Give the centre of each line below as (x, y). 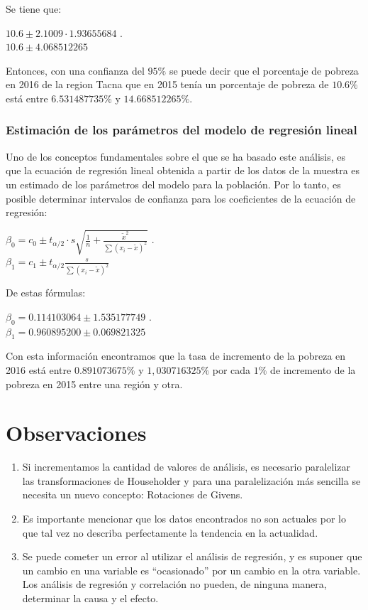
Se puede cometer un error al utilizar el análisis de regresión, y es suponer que (192, 556)
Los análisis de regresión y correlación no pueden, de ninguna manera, (174, 584)
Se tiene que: (34, 9)
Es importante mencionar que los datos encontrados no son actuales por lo (184, 519)
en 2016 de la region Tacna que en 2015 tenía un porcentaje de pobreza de (167, 84)
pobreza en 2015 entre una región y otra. (94, 384)
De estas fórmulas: (46, 293)
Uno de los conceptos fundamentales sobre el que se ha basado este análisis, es (176, 156)
